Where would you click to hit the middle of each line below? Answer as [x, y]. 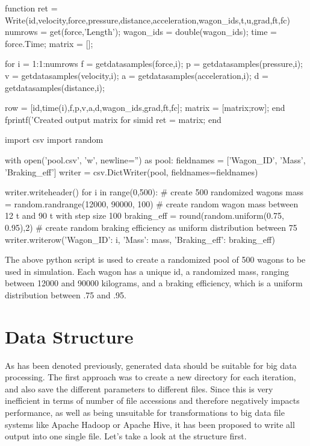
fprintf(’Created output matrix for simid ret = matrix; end [113, 119]
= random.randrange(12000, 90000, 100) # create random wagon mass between [152, 203]
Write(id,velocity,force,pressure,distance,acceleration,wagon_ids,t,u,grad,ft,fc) [147, 20]
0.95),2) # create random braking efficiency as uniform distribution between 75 [151, 227]
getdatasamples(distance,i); [55, 87]
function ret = [31, 8]
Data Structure [69, 336]
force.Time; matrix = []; [49, 43]
